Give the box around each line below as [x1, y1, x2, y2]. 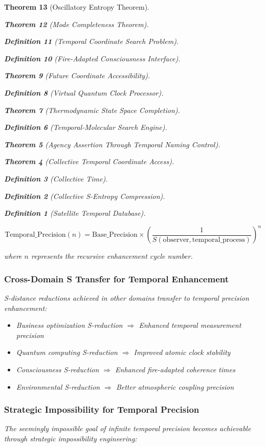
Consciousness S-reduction [16, 364, 99, 374]
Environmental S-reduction [16, 381, 100, 392]
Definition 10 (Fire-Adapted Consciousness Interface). [4, 53, 181, 63]
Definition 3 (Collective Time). [4, 173, 108, 184]
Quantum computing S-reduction [16, 347, 118, 357]
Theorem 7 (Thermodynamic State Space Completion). [4, 104, 180, 115]
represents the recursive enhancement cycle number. [31, 251, 193, 261]
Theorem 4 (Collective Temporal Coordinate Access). [4, 156, 174, 167]
